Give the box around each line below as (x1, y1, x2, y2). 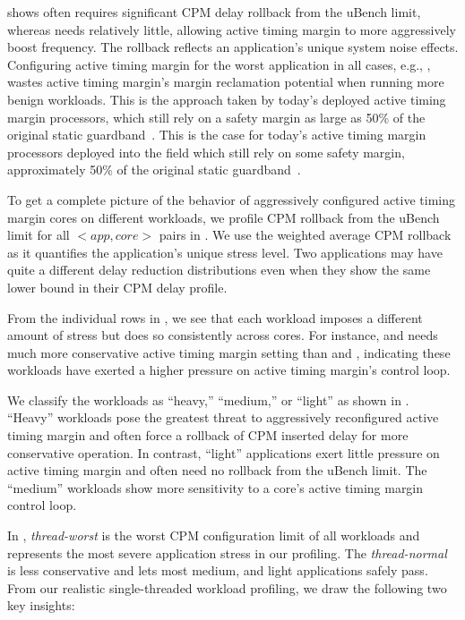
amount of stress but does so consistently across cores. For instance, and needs (7, 326, 438, 344)
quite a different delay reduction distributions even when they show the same (7, 260, 431, 279)
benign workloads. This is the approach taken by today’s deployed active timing (7, 89, 446, 108)
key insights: (7, 596, 75, 615)
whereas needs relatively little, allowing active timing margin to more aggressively (7, 20, 456, 38)
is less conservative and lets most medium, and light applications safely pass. (7, 561, 428, 580)
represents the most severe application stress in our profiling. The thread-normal (7, 543, 447, 562)
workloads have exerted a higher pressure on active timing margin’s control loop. (7, 361, 451, 379)
